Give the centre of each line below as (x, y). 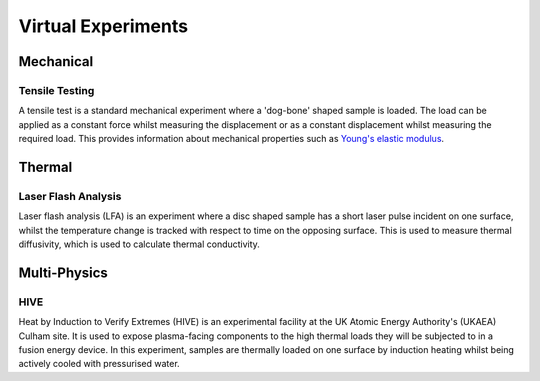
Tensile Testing (56, 90)
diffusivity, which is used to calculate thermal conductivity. (139, 244)
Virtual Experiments (103, 26)
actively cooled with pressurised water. (99, 364)
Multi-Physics (63, 272)
